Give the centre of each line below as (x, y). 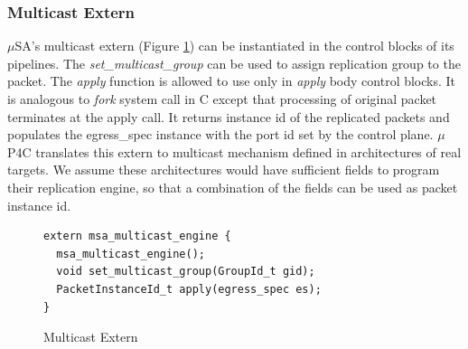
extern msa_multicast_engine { (137, 236)
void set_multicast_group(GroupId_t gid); (186, 272)
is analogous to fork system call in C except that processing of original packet (222, 99)
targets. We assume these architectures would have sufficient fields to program (224, 170)
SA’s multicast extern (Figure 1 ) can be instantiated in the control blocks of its (234, 46)
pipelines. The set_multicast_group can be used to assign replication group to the (234, 63)
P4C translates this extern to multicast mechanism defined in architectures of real (234, 151)
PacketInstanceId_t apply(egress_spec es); (189, 289)
